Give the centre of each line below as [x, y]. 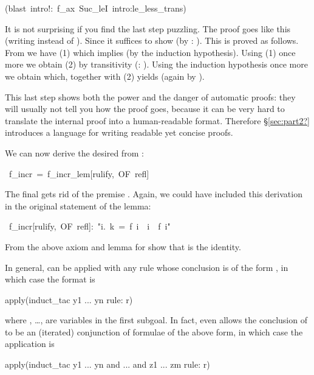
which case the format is [50, 279]
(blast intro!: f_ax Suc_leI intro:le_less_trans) [96, 8]
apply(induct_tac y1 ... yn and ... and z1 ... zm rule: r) [108, 364]
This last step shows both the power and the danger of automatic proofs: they [150, 96]
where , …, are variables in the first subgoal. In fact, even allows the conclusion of [156, 320]
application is [30, 344]
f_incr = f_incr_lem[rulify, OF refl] [79, 173]
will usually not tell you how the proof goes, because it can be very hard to [145, 109]
